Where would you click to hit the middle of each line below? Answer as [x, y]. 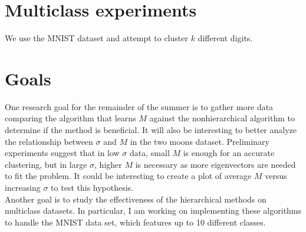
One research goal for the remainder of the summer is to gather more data [139, 106]
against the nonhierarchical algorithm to [222, 118]
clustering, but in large [46, 164]
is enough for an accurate [229, 153]
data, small [150, 153]
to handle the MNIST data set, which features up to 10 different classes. [135, 222]
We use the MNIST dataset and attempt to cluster [96, 38]
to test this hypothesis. [92, 187]
